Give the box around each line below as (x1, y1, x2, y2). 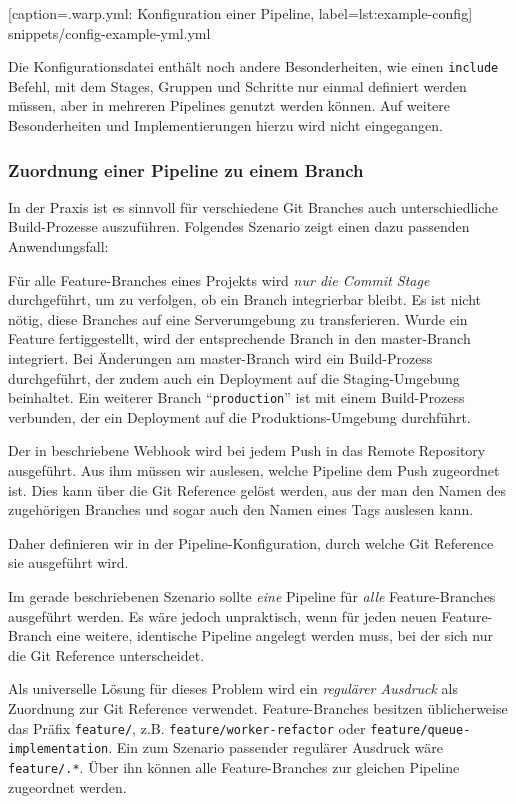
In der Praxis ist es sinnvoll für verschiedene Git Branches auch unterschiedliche (8, 196, 499, 217)
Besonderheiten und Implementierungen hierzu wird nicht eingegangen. (8, 115, 443, 136)
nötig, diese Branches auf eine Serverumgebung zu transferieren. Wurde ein (8, 308, 468, 329)
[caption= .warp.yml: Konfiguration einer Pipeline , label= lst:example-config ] (8, 3, 473, 23)
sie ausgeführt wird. (8, 552, 129, 573)
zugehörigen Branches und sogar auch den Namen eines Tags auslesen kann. (8, 499, 474, 520)
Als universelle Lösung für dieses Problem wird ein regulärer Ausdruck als (8, 678, 459, 699)
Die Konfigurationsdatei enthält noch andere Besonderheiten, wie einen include (8, 56, 499, 77)
